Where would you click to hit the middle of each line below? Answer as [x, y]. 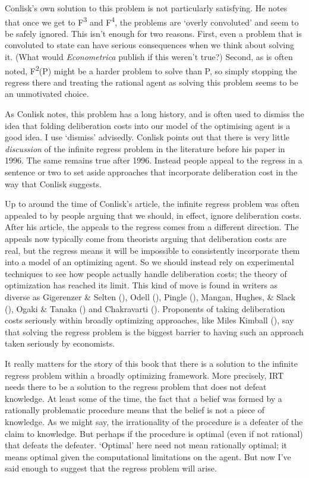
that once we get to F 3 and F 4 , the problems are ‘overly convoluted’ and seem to [152, 21]
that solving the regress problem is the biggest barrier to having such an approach [154, 331]
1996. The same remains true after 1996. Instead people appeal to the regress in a [154, 160]
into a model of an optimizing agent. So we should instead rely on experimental [149, 262]
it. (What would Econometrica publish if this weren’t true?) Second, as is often [149, 57]
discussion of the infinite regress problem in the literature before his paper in [145, 148]
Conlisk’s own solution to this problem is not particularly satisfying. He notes [146, 8]
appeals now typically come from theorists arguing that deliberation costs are [146, 238]
